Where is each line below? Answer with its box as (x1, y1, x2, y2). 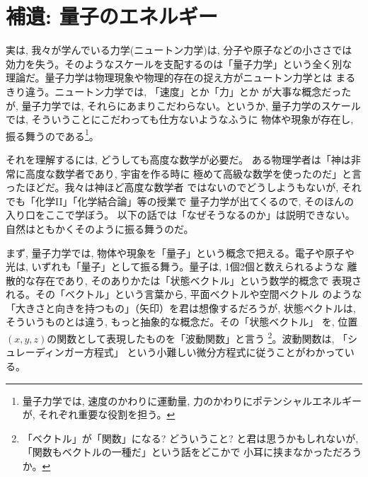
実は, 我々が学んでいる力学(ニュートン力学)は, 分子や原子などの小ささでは (6, 42, 352, 57)
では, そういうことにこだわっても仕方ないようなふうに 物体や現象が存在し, (6, 112, 354, 127)
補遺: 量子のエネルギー (6, 1, 218, 30)
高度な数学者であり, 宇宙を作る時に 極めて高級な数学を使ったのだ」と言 (25, 166, 362, 180)
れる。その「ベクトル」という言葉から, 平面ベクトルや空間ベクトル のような (6, 287, 362, 301)
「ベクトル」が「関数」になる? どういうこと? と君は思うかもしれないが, (22, 430, 359, 445)
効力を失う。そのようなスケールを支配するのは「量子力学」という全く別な (6, 56, 352, 71)
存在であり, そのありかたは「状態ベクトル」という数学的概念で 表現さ (35, 272, 362, 287)
